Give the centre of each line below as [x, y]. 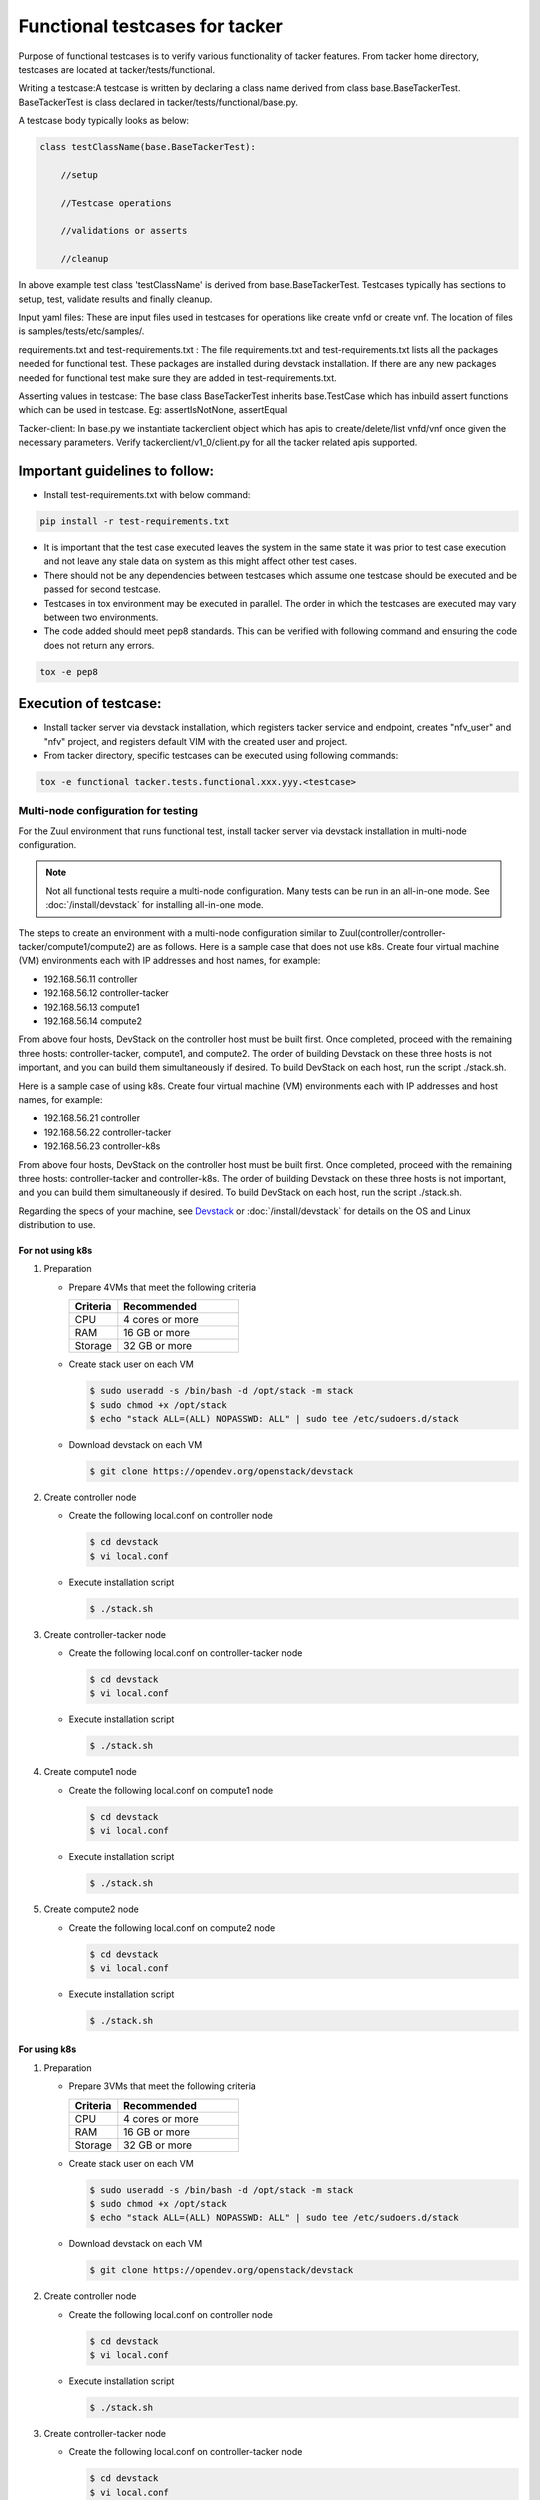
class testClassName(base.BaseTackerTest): [148, 147]
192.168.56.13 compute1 [91, 1007]
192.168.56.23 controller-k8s [102, 1146]
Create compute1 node [90, 1772]
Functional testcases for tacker [151, 26]
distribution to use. [57, 1225]
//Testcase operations [116, 203]
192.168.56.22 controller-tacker [107, 1132]
